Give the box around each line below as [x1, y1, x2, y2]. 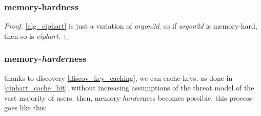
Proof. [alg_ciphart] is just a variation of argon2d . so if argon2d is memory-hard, [4, 20, 257, 31]
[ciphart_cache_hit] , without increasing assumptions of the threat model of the [4, 82, 254, 93]
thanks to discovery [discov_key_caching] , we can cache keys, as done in [4, 72, 233, 83]
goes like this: [4, 102, 47, 113]
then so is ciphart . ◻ [4, 30, 70, 41]
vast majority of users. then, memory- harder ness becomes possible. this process [4, 92, 252, 103]
